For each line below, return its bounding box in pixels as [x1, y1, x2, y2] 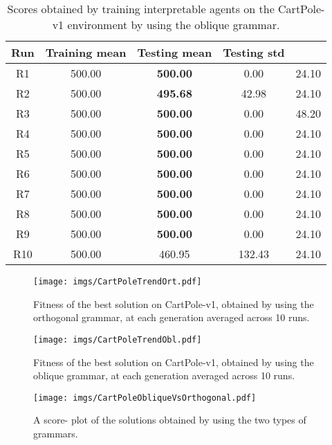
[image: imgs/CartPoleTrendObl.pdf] [33, 334, 202, 345]
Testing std [223, 44, 285, 60]
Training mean [45, 44, 127, 60]
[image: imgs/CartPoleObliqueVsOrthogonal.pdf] [33, 392, 257, 403]
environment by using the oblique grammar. [67, 17, 280, 33]
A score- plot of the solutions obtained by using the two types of [33, 412, 306, 427]
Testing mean [137, 44, 212, 60]
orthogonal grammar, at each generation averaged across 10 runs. [33, 310, 310, 325]
